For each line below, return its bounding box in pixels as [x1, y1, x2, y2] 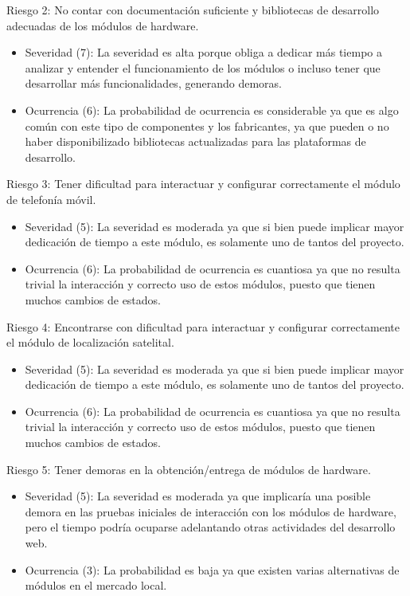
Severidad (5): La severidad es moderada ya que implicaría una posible [25, 488, 371, 504]
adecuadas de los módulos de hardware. [6, 17, 199, 33]
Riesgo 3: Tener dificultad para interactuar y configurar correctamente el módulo [6, 175, 400, 192]
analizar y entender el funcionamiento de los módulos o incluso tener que [25, 59, 381, 76]
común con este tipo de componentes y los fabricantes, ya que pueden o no [25, 117, 389, 134]
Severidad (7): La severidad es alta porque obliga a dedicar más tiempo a [25, 44, 382, 61]
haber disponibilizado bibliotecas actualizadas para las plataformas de [25, 133, 366, 150]
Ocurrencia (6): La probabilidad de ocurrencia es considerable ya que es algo [25, 101, 399, 118]
